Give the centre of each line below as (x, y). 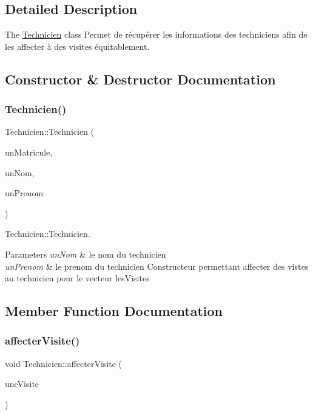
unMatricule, (29, 152)
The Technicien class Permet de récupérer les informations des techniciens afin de (156, 34)
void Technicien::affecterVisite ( (63, 363)
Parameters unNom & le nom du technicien (86, 254)
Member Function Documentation (114, 311)
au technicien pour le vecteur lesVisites (77, 278)
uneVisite (22, 384)
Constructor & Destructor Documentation (140, 79)
